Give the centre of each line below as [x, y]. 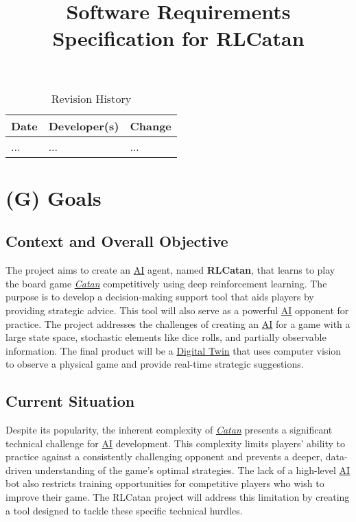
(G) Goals [54, 197]
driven [19, 470]
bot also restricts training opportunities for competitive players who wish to [165, 483]
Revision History [91, 98]
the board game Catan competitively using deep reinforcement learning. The [166, 283]
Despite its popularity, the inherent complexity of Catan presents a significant [169, 430]
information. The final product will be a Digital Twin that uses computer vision [174, 350]
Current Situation [70, 401]
